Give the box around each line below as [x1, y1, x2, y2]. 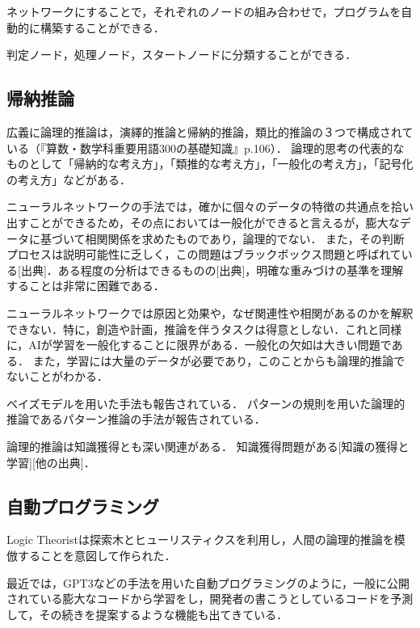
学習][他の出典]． [6, 453, 95, 470]
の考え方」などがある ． [6, 171, 131, 188]
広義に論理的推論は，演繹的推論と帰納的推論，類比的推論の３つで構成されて [6, 123, 414, 140]
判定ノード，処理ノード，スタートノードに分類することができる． [6, 46, 357, 63]
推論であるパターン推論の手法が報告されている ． [6, 411, 266, 428]
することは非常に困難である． [6, 277, 165, 294]
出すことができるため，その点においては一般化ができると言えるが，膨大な [6, 213, 400, 230]
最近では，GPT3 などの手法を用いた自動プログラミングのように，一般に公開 [6, 574, 409, 591]
